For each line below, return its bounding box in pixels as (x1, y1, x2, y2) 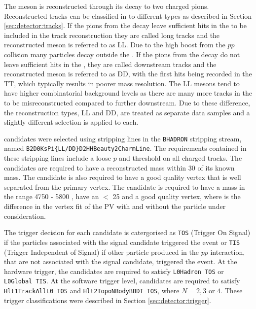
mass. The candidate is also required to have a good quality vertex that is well (4, 172, 241, 182)
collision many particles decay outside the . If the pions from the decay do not (4, 49, 240, 59)
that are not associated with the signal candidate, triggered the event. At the (4, 256, 237, 267)
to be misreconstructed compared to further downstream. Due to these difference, (4, 97, 250, 107)
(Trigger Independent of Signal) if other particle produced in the (4, 246, 199, 257)
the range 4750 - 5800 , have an (4, 191, 99, 202)
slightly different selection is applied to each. (4, 117, 139, 127)
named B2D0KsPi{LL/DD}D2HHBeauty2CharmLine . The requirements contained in (4, 143, 247, 153)
